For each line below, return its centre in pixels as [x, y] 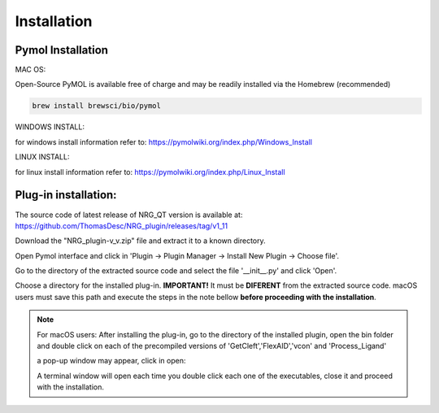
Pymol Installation [62, 50]
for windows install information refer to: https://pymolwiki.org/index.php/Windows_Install [164, 141]
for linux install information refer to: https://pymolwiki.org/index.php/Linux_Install [150, 172]
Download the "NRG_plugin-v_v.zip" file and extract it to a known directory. [140, 241]
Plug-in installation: [66, 195]
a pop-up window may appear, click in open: [111, 361]
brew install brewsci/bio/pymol [97, 106]
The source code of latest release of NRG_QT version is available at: [129, 215]
